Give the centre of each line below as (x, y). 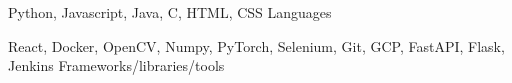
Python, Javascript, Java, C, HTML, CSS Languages (170, 12)
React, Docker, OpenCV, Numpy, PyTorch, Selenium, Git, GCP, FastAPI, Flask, (256, 45)
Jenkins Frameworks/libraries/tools (116, 65)
